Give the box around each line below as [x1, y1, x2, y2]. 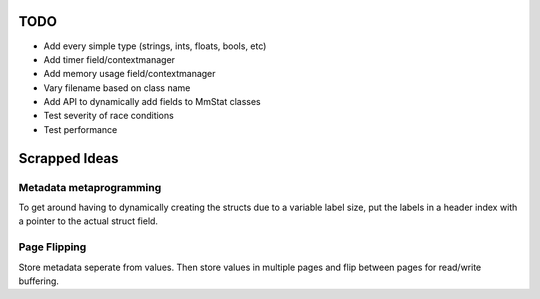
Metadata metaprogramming [18, 180, 162, 194]
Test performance [43, 123, 118, 135]
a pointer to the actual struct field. [18, 215, 159, 227]
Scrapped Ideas [18, 150, 119, 167]
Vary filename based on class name [43, 81, 191, 94]
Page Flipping [18, 240, 87, 254]
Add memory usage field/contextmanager [43, 68, 216, 80]
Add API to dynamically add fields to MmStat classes [43, 96, 262, 108]
